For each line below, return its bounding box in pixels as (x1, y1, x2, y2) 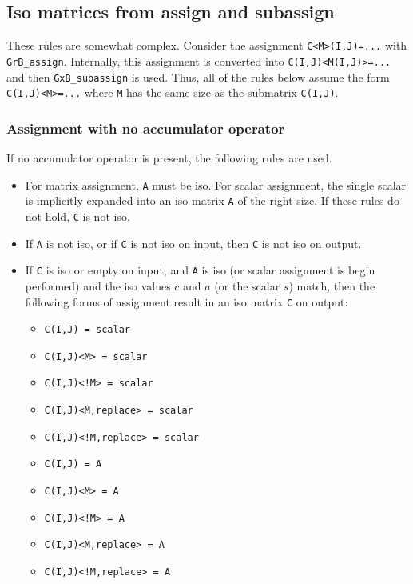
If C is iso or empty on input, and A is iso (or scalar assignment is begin (25, 262, 375, 278)
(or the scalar (214, 277, 280, 294)
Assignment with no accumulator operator (6, 118, 285, 138)
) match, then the (288, 277, 375, 294)
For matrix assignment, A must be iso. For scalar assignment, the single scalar (25, 176, 407, 193)
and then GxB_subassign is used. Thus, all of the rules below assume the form (6, 68, 390, 85)
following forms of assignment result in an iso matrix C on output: (25, 293, 348, 310)
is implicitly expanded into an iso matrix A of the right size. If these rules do (25, 192, 399, 209)
